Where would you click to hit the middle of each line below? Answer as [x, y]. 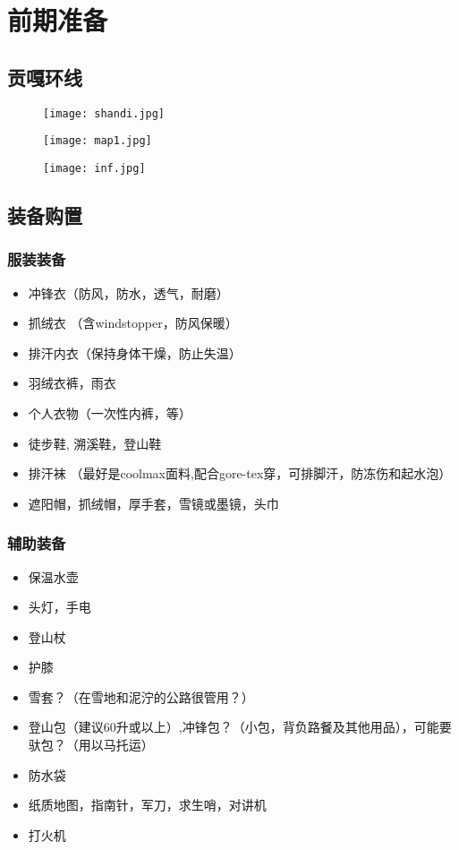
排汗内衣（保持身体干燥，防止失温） [135, 352]
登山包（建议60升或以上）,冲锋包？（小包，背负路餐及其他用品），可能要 [240, 727]
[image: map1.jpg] [98, 141]
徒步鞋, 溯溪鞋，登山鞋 [95, 443]
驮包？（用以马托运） [91, 745]
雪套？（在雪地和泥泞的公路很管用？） [141, 696]
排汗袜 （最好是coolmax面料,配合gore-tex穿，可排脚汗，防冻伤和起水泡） [240, 473]
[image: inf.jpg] [94, 168]
